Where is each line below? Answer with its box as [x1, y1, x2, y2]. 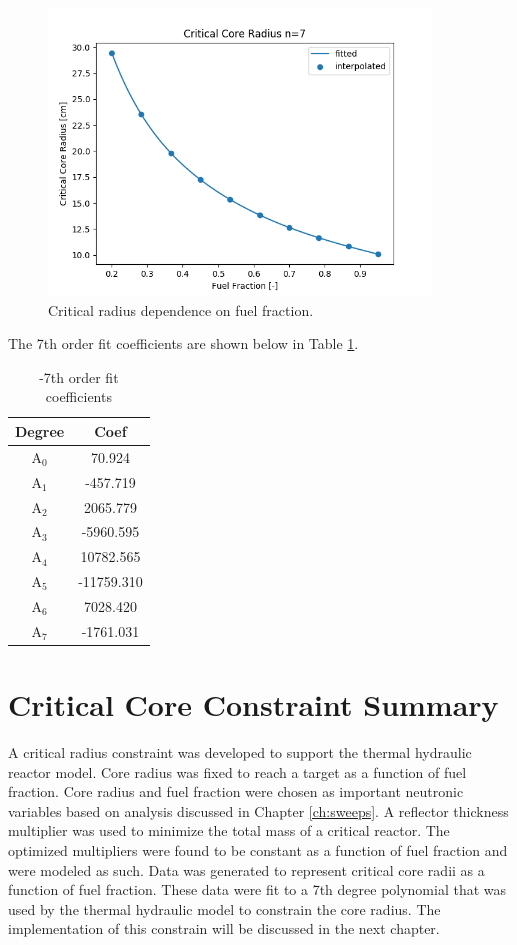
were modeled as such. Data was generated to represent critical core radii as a [8, 859, 485, 880]
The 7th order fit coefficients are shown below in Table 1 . [8, 333, 359, 354]
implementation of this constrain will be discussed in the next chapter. [8, 918, 440, 939]
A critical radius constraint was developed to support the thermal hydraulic [8, 741, 472, 762]
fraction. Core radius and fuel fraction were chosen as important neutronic [8, 781, 464, 802]
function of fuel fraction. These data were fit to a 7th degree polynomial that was [8, 879, 507, 900]
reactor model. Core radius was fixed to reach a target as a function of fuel [8, 761, 467, 782]
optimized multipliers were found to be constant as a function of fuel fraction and [8, 839, 508, 860]
